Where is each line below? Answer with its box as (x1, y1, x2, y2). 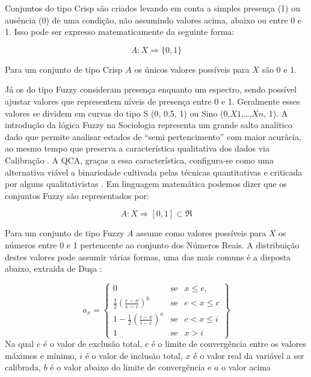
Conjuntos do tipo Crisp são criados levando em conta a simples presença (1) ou (5, 2, 301, 14)
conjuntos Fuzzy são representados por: (5, 189, 149, 201)
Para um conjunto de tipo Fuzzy (5, 227, 125, 239)
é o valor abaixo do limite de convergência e (50, 361, 212, 373)
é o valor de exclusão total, (43, 337, 143, 350)
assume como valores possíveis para (136, 227, 266, 239)
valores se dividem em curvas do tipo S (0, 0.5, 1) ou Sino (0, (5, 106, 230, 119)
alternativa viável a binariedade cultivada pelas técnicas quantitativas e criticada (5, 165, 303, 178)
